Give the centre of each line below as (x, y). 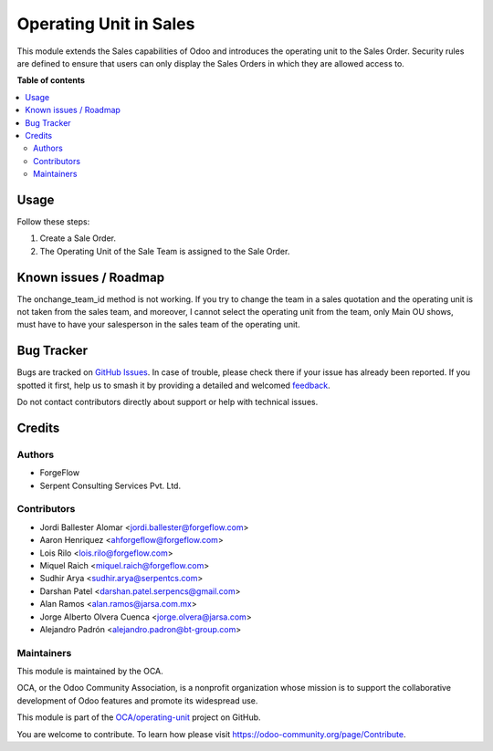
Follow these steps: (53, 221)
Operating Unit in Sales (106, 24)
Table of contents (51, 80)
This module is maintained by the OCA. (90, 672)
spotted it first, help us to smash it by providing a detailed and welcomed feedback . (173, 385)
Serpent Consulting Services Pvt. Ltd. (110, 485)
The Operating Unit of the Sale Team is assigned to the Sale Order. (165, 251)
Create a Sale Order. (78, 238)
